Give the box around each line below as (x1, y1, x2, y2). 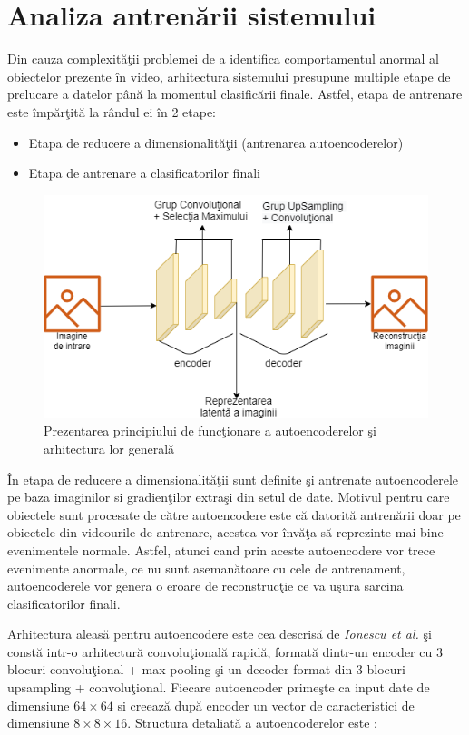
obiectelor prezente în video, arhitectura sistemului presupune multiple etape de (7, 66, 451, 85)
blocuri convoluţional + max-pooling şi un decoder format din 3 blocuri (7, 660, 405, 679)
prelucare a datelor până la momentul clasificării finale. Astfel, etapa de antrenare (7, 84, 463, 103)
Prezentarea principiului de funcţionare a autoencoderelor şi (44, 421, 376, 440)
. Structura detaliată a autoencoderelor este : (127, 713, 377, 732)
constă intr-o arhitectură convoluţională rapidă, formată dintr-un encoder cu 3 (7, 642, 443, 661)
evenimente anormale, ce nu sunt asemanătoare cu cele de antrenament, (7, 558, 405, 577)
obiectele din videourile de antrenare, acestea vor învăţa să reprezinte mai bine (7, 523, 444, 542)
